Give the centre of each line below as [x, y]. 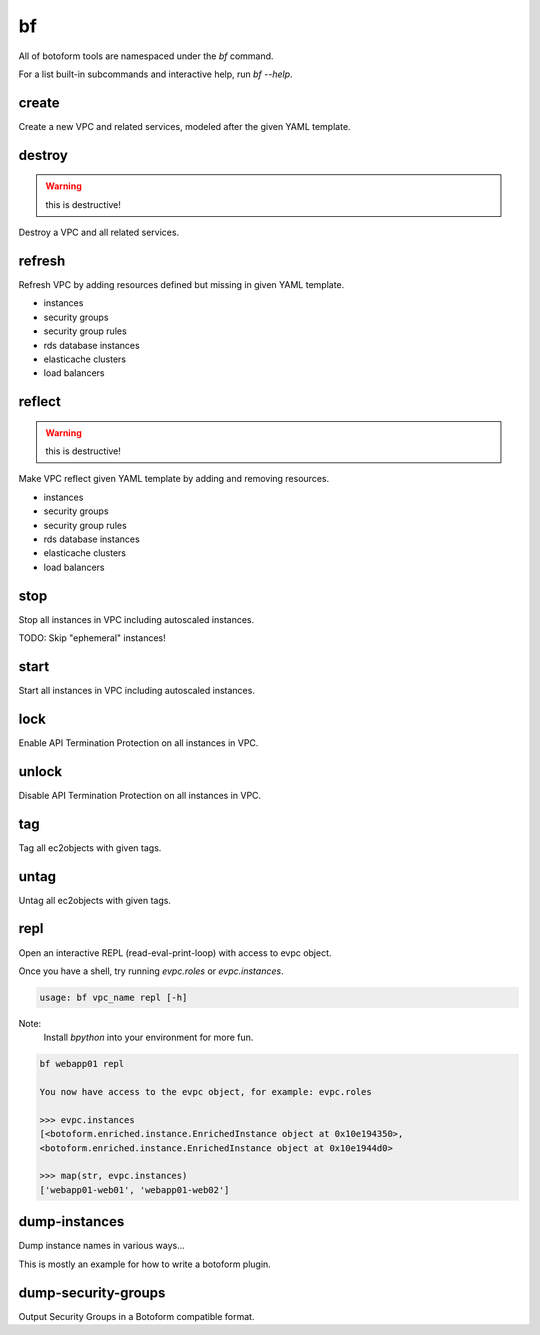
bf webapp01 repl [82, 1064]
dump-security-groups [92, 1292]
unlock [40, 771]
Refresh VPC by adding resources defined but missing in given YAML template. [181, 284]
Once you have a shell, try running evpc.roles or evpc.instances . [151, 971]
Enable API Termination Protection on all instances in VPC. [138, 742]
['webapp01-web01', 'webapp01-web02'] [134, 1189]
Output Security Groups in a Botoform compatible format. [136, 1316]
